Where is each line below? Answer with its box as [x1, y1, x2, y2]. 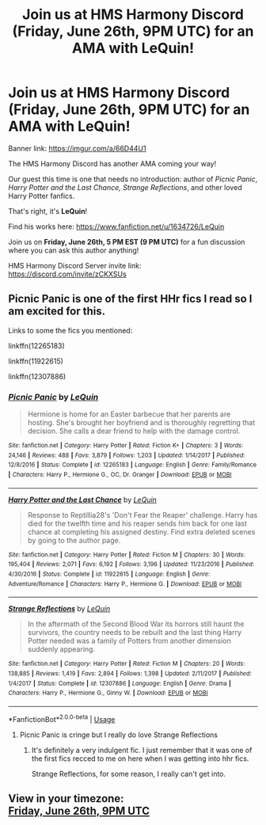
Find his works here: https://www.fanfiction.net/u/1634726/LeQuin [8, 222, 225, 231]
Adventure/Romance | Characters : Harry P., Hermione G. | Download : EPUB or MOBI [8, 580, 242, 587]
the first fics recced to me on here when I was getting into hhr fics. [31, 754, 249, 763]
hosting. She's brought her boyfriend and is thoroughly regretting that [27, 418, 256, 428]
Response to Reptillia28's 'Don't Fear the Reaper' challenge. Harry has [27, 510, 258, 519]
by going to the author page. [27, 535, 121, 545]
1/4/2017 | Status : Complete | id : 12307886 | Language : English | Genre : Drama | [8, 679, 232, 687]
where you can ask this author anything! [8, 245, 139, 255]
